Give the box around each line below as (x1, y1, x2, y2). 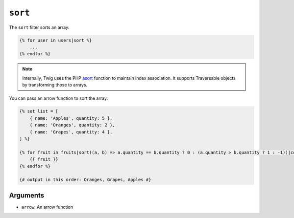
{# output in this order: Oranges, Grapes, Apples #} (19, 177, 151, 183)
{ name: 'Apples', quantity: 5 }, (29, 115, 113, 121)
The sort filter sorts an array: (9, 24, 70, 30)
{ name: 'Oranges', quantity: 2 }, (29, 122, 115, 128)
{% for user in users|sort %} (19, 37, 92, 43)
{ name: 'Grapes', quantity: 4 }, (29, 129, 113, 134)
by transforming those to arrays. (22, 82, 88, 88)
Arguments (9, 191, 45, 199)
